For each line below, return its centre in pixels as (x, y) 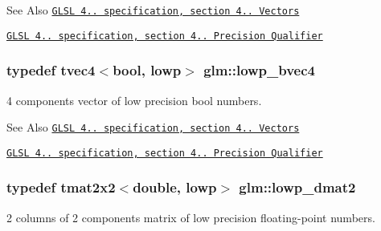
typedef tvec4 (51, 70)
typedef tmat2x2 (61, 187)
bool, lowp (147, 70)
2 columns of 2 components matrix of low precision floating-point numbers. (191, 217)
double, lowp (175, 187)
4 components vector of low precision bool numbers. (134, 100)
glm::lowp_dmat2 (297, 187)
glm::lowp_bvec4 (259, 70)
